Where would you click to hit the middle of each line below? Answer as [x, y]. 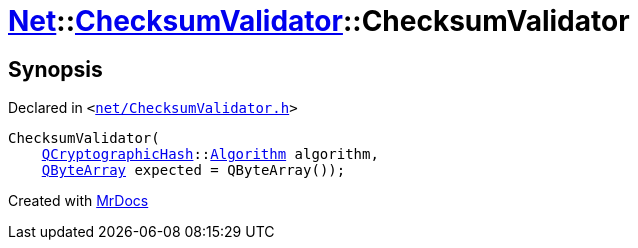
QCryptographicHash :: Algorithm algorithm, [210, 154]
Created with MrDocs [78, 201]
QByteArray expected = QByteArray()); [193, 170]
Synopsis [55, 69]
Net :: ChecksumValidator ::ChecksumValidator [319, 21]
